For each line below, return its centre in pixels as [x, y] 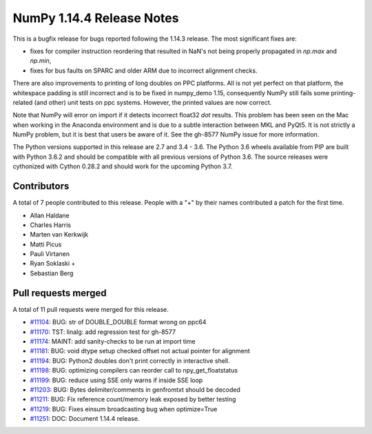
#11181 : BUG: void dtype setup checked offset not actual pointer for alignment [140, 351]
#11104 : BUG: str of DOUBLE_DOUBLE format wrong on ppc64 [118, 322]
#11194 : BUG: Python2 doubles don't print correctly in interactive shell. [130, 361]
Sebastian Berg [52, 273]
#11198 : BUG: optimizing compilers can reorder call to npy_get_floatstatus [134, 371]
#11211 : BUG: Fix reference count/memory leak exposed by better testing [133, 400]
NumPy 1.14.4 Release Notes [96, 18]
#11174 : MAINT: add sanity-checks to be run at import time [113, 341]
